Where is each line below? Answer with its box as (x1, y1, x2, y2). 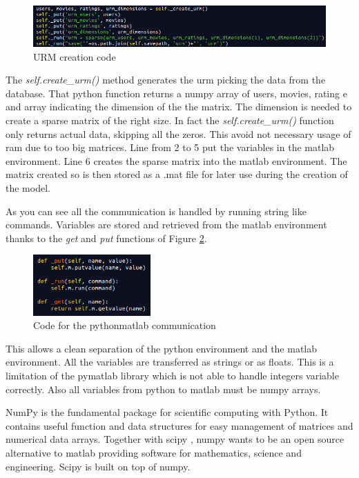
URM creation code (33, 49, 116, 63)
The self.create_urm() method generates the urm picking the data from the (6, 72, 326, 87)
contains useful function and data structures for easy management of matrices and (6, 418, 353, 432)
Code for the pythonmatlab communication (33, 318, 216, 332)
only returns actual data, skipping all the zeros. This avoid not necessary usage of (6, 126, 351, 141)
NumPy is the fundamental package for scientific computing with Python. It (6, 405, 329, 419)
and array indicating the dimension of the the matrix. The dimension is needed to (6, 99, 352, 114)
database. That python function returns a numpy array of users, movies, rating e (6, 86, 347, 100)
